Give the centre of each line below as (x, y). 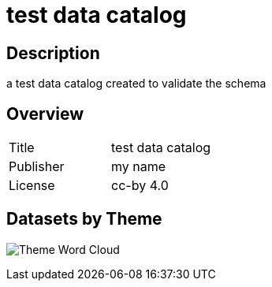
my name (139, 167)
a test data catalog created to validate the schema (136, 84)
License (32, 186)
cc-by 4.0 (140, 186)
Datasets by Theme (84, 219)
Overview (45, 114)
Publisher (37, 167)
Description (53, 53)
